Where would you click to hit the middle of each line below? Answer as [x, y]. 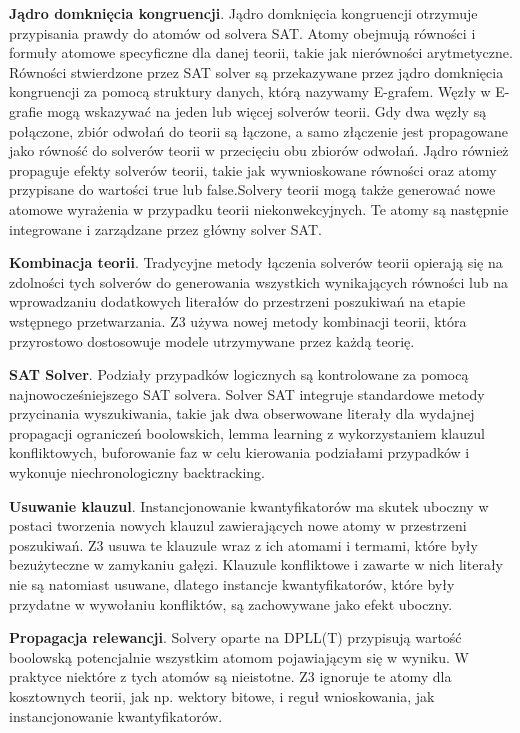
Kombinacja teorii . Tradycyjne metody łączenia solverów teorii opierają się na [256, 262]
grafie [26, 110]
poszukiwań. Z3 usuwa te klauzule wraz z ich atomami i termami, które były [243, 544]
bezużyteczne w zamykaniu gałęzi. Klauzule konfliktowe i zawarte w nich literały [256, 564]
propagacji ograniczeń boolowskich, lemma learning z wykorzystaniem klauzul [247, 432]
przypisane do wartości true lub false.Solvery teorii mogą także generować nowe [252, 189]
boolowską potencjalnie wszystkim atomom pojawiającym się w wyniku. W [239, 656]
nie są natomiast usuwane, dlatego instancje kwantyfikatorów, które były [232, 584]
